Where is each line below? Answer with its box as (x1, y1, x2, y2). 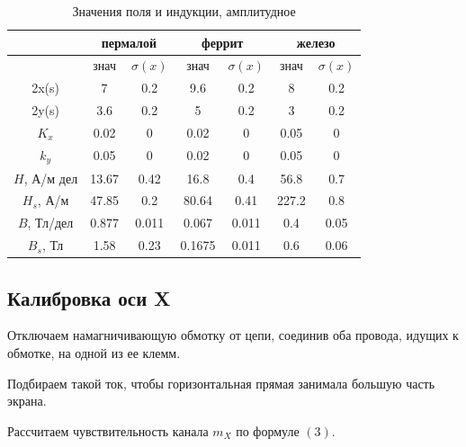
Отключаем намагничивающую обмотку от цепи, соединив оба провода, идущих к (7, 326, 459, 344)
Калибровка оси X (7, 283, 171, 311)
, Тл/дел (27, 213, 74, 232)
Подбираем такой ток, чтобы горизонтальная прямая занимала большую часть (7, 373, 435, 392)
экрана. (7, 391, 47, 410)
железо (296, 32, 336, 51)
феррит (202, 32, 244, 51)
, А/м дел (23, 168, 78, 187)
